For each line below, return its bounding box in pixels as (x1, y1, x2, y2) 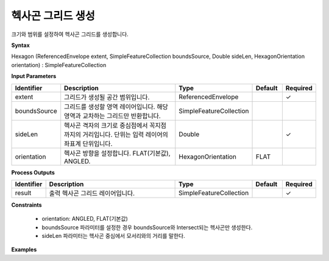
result (15, 188, 32, 197)
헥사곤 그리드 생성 (11, 9, 96, 23)
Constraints (11, 201, 42, 209)
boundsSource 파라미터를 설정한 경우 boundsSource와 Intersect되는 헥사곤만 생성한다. (41, 223, 253, 231)
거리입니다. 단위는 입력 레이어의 (82, 130, 169, 138)
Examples (11, 246, 37, 253)
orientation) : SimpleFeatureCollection (11, 61, 107, 68)
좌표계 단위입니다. (64, 139, 113, 148)
